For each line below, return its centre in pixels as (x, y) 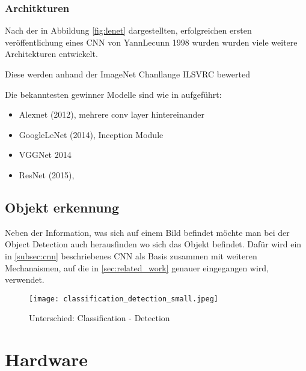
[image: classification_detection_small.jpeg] (124, 299)
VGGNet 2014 (45, 155)
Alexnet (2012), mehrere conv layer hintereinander (112, 114)
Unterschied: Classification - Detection (99, 318)
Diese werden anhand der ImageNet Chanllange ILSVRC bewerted (127, 74)
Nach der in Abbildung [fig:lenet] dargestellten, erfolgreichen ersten (128, 30)
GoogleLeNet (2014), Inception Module (91, 134)
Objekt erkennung (62, 207)
